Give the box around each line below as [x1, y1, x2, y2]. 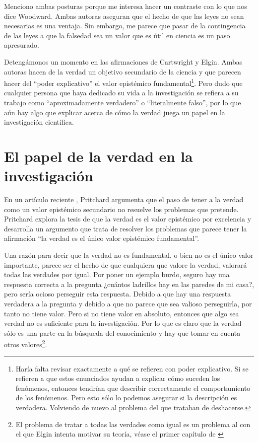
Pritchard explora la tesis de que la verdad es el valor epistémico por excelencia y [4, 214, 252, 224]
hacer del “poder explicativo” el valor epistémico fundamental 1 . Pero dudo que [4, 76, 243, 88]
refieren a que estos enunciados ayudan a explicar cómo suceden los [15, 373, 220, 383]
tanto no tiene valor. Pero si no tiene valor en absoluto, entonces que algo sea [4, 308, 239, 318]
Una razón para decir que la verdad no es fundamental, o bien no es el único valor [4, 250, 254, 260]
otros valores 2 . [4, 338, 47, 350]
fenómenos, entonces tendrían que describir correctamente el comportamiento [15, 382, 251, 393]
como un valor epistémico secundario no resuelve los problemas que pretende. [4, 204, 239, 214]
